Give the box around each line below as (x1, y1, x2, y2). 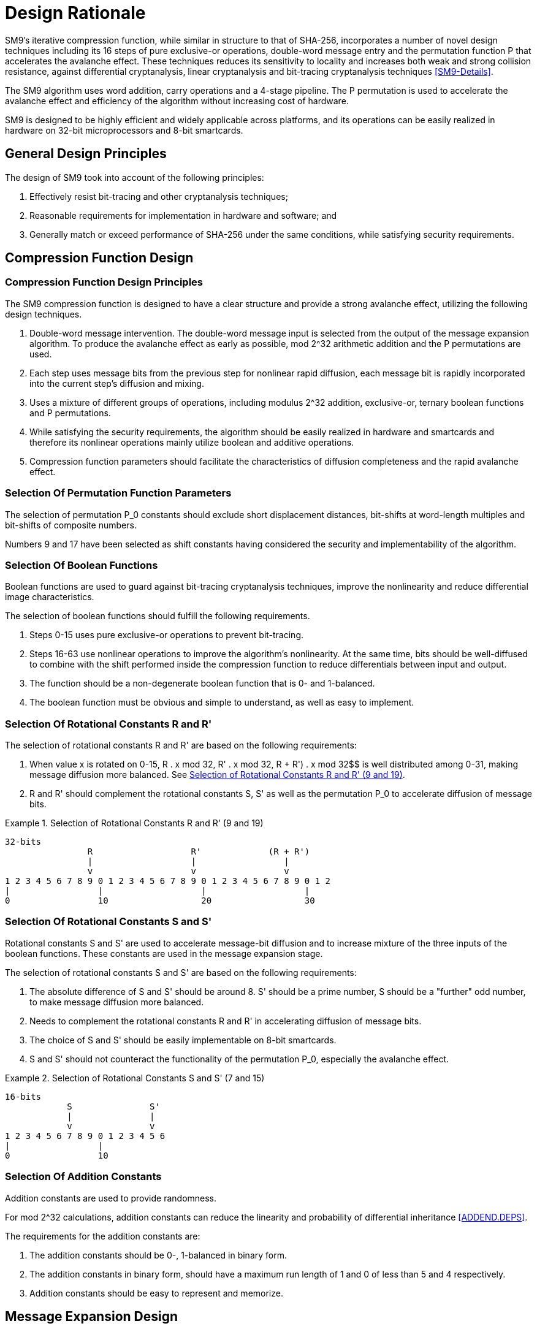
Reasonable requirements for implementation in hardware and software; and (29, 210, 337, 221)
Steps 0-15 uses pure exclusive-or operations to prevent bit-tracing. (29, 630, 304, 641)
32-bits (5, 837, 42, 847)
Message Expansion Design (5, 1308, 178, 1324)
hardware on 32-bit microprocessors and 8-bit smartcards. (5, 124, 243, 135)
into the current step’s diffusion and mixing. (29, 378, 204, 389)
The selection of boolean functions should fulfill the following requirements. (5, 611, 310, 622)
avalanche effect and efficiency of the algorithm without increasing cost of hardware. (5, 95, 349, 106)
